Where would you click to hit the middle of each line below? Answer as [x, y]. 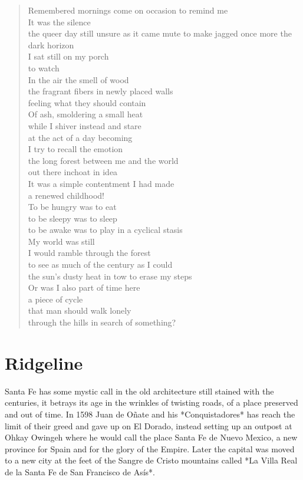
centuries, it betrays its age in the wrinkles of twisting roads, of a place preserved [151, 402]
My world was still [61, 241]
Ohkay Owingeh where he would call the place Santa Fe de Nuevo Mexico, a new [151, 437]
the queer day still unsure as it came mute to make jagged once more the [160, 33]
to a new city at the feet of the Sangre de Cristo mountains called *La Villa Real [151, 460]
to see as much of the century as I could [100, 264]
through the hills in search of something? [102, 322]
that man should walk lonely [80, 310]
